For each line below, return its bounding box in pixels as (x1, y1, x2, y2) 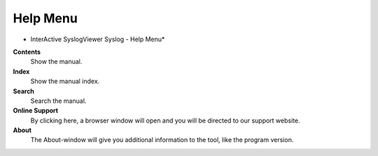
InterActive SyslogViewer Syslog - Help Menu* (30, 35, 165, 43)
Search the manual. (30, 97, 87, 105)
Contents (13, 48, 41, 56)
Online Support (13, 106, 59, 115)
